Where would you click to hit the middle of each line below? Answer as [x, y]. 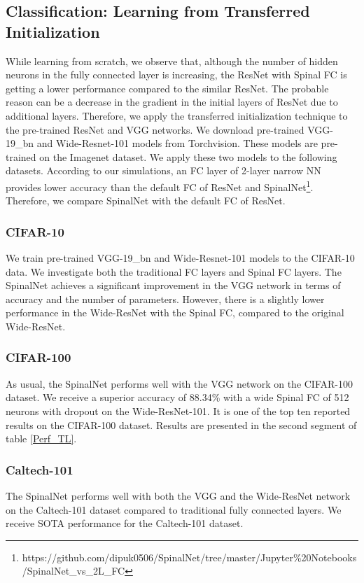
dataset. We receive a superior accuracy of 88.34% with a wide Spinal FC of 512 [177, 397]
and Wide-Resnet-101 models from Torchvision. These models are [177, 143]
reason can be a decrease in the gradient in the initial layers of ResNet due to [172, 102]
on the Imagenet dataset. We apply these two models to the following [188, 156]
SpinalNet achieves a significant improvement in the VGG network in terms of [173, 285]
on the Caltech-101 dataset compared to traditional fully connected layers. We [174, 509]
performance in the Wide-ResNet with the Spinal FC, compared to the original [175, 312]
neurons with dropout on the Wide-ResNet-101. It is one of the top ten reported [178, 410]
